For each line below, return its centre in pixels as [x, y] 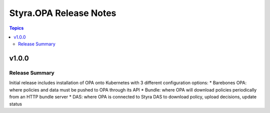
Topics [16, 28]
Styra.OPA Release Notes [63, 13]
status [16, 104]
